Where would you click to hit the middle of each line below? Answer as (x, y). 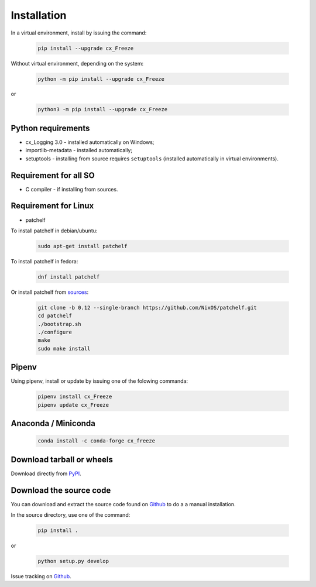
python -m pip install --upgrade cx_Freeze (101, 79)
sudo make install (64, 349)
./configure (55, 332)
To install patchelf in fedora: (44, 261)
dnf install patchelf (69, 277)
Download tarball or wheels (62, 459)
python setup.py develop (73, 561)
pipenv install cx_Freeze (75, 397)
